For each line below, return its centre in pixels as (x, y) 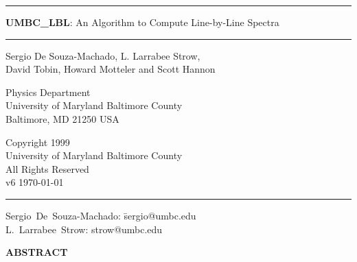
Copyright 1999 (38, 142)
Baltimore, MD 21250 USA (62, 118)
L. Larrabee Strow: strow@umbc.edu (84, 229)
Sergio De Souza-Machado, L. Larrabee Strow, (103, 55)
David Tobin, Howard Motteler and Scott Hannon (111, 69)
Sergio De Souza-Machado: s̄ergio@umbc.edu (101, 215)
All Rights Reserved (47, 168)
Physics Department (48, 92)
